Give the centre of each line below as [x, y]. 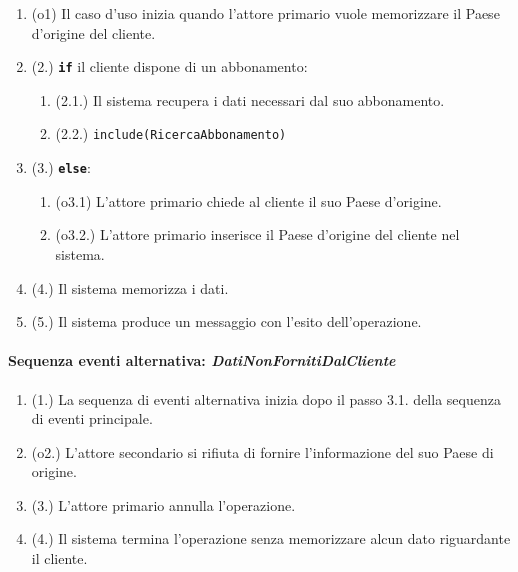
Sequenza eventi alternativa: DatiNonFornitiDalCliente [202, 360]
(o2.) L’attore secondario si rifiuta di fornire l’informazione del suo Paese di [262, 451]
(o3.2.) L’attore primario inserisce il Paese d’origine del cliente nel [257, 234]
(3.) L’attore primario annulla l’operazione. [163, 504]
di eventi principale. [92, 418]
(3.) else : [61, 167]
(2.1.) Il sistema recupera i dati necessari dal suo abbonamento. [250, 99]
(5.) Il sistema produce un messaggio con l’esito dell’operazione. [226, 321]
